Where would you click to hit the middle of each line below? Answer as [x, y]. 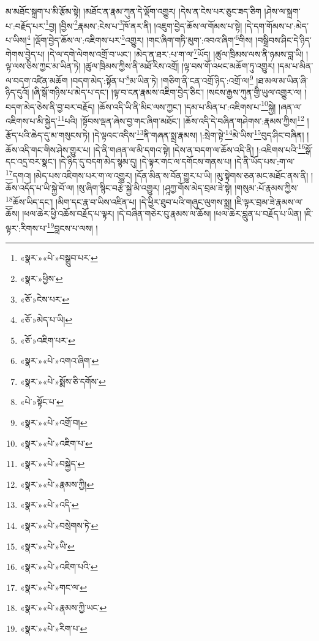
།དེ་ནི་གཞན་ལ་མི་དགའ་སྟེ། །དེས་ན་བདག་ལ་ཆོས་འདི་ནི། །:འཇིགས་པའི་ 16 [199, 148]
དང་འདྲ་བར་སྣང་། [31, 161]
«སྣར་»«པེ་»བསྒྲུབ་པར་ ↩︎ [59, 258]
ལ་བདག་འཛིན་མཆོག [37, 80]
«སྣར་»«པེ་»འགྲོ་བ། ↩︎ [54, 423]
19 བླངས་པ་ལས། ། [72, 227]
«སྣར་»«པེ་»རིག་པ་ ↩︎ [54, 628]
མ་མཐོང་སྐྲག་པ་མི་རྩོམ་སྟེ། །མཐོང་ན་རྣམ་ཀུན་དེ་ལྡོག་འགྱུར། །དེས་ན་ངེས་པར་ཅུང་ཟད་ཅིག [133, 11]
